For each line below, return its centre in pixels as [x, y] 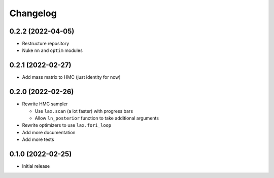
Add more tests [38, 139]
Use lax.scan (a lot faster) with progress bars [84, 111]
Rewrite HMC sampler [45, 104]
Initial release [36, 166]
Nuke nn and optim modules [53, 50]
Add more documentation [49, 132]
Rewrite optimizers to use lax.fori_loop [67, 125]
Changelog [33, 13]
